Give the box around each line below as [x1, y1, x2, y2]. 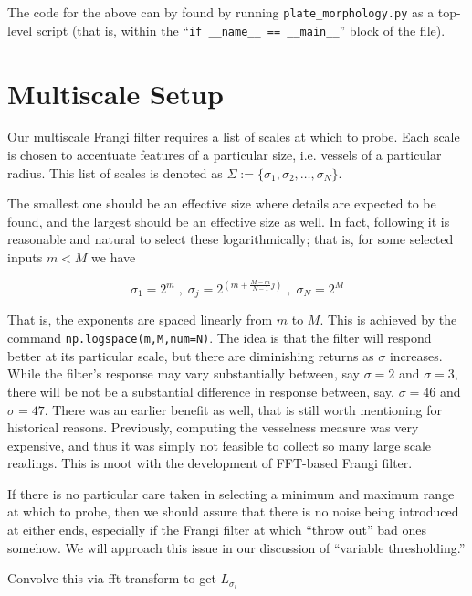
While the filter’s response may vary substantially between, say [7, 364, 360, 383]
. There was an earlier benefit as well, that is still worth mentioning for [44, 399, 442, 419]
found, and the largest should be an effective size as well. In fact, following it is [7, 211, 450, 230]
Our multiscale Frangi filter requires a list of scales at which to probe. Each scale [7, 127, 460, 146]
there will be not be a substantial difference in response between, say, [7, 381, 394, 400]
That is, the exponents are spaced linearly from [7, 310, 273, 329]
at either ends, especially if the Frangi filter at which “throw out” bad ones [7, 520, 427, 539]
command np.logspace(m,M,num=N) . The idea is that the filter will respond [7, 328, 432, 347]
